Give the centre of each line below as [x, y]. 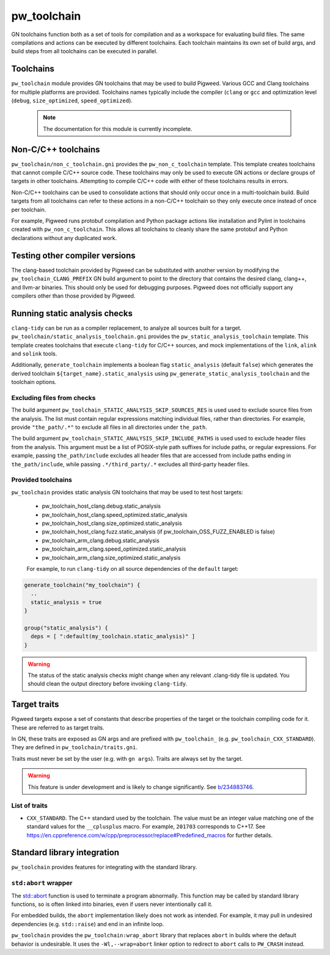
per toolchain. [29, 209]
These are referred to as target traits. [58, 727]
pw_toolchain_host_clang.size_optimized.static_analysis [112, 523]
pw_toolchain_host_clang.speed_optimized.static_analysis [115, 515]
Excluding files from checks [53, 398]
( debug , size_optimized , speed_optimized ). [72, 100]
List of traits [30, 806]
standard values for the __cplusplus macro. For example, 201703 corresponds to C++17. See [146, 826]
